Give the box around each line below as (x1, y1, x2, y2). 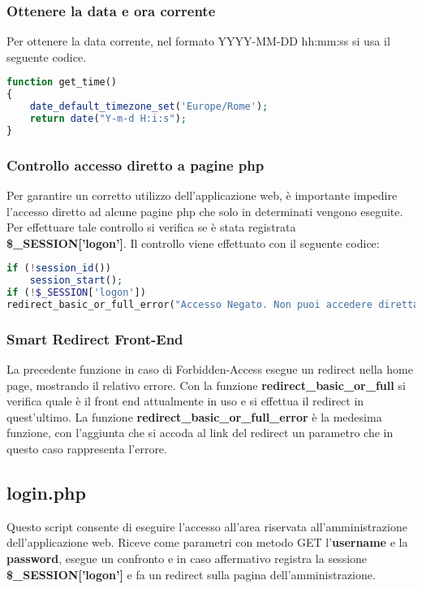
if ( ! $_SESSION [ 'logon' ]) (6, 287, 146, 299)
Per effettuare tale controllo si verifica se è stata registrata (6, 219, 296, 236)
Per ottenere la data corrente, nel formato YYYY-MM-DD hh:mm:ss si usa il (6, 32, 390, 50)
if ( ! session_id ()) (6, 262, 111, 275)
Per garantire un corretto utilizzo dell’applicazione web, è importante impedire (6, 187, 398, 203)
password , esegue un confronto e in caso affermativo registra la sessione (6, 550, 368, 567)
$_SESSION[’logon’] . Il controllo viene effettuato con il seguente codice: (6, 234, 380, 251)
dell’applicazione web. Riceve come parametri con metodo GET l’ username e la (6, 534, 408, 551)
